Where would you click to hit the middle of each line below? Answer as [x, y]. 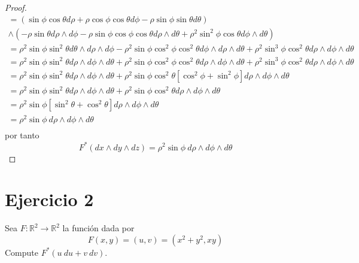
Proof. [16, 7]
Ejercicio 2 [49, 199]
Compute [22, 252]
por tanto [22, 135]
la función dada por [98, 228]
